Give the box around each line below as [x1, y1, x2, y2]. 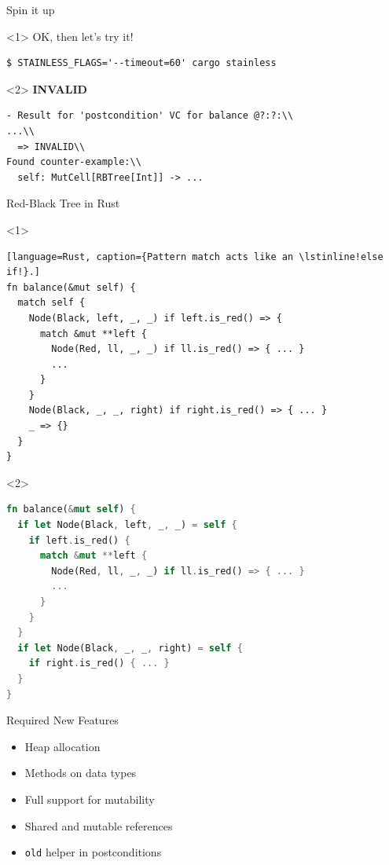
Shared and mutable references [24, 817, 173, 834]
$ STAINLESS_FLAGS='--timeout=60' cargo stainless [6, 57, 277, 69]
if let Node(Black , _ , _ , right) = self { [17, 642, 243, 654]
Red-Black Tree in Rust [6, 195, 120, 211]
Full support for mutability [24, 790, 155, 807]
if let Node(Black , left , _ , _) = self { [17, 519, 237, 531]
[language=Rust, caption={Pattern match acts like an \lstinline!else [6, 251, 383, 262]
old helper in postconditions [24, 844, 162, 860]
